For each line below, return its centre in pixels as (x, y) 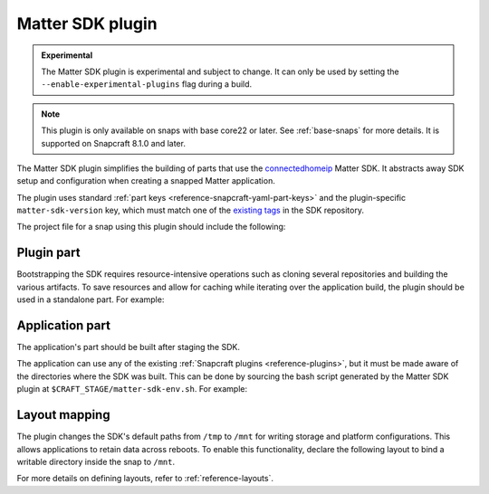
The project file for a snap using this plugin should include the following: (151, 227)
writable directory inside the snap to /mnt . (96, 461)
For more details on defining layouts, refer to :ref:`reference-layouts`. (145, 479)
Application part (63, 325)
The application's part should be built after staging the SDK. (128, 347)
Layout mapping (63, 415)
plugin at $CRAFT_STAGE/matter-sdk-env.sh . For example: (132, 389)
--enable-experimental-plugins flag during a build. (147, 84)
